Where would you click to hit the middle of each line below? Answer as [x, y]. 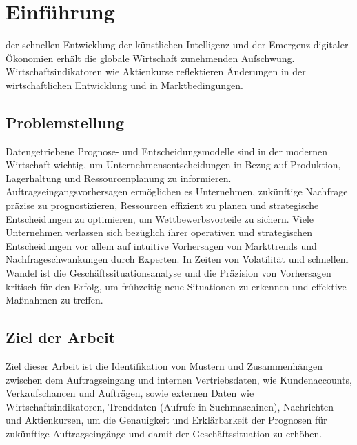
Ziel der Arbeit [61, 337]
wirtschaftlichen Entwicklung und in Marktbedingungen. [124, 85]
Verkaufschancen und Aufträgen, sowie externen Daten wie [130, 393]
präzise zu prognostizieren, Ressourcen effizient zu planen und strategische [162, 205]
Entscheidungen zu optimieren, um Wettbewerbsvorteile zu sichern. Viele [160, 218]
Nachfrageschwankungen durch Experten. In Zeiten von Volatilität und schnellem [177, 259]
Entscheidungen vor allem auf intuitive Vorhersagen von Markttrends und [161, 245]
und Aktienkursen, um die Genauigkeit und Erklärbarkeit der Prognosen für [166, 420]
